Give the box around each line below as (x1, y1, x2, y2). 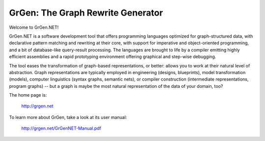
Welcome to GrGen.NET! (9, 24, 59, 30)
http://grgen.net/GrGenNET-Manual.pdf (21, 125, 102, 131)
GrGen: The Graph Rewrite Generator (9, 7, 163, 18)
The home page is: (9, 92, 47, 98)
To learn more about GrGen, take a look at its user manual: (9, 114, 127, 120)
